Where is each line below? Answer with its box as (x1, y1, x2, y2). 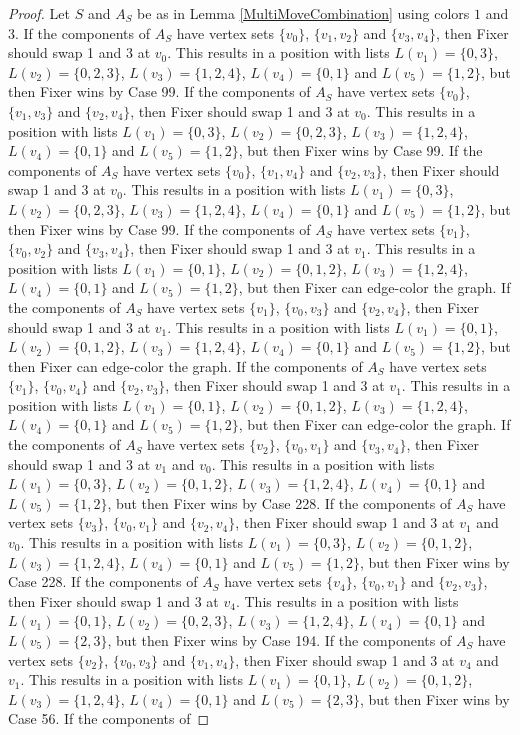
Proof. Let (8, 3, 70, 23)
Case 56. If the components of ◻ (8, 708, 210, 729)
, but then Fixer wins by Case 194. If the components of (107, 630, 452, 650)
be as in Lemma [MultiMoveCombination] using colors (137, 3, 470, 23)
